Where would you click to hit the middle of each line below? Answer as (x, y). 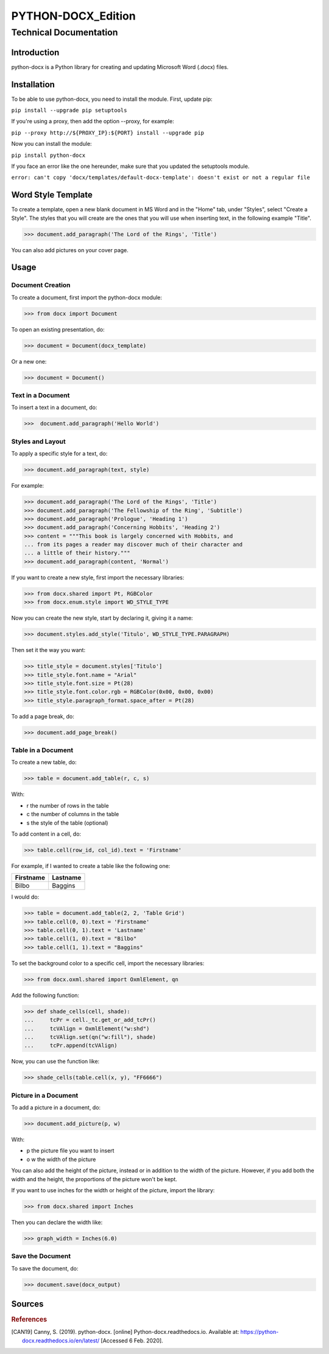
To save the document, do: (45, 1268)
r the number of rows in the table (68, 805)
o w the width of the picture (61, 1159)
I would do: (25, 897)
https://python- (260, 1332)
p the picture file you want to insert (70, 1151)
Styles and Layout (39, 441)
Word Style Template (52, 195)
